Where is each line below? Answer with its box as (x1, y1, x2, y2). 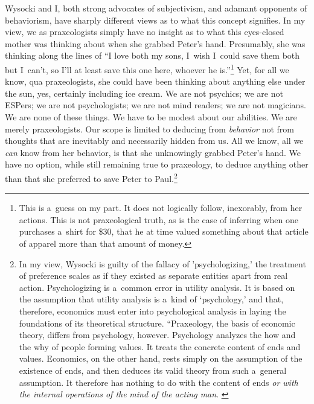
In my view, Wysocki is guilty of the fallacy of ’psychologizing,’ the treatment (19, 257, 306, 270)
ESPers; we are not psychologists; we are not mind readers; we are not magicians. (5, 99, 306, 111)
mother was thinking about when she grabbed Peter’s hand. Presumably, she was (5, 37, 306, 50)
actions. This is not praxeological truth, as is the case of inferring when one (19, 213, 299, 226)
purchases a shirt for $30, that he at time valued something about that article (19, 225, 309, 238)
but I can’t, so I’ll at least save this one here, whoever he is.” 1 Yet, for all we (5, 61, 289, 76)
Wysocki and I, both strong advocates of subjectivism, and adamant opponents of (5, 2, 307, 14)
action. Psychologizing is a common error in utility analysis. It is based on (19, 281, 295, 293)
